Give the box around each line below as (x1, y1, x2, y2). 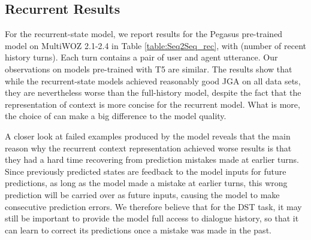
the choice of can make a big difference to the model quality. (5, 110, 227, 122)
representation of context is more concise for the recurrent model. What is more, (5, 98, 300, 110)
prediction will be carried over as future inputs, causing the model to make (5, 188, 280, 200)
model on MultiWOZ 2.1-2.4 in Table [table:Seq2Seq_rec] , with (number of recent (5, 39, 306, 51)
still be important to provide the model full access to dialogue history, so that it (5, 212, 299, 224)
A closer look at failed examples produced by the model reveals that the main (5, 129, 291, 142)
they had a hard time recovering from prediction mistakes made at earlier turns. (5, 153, 299, 166)
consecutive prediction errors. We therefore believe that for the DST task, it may (5, 200, 302, 212)
